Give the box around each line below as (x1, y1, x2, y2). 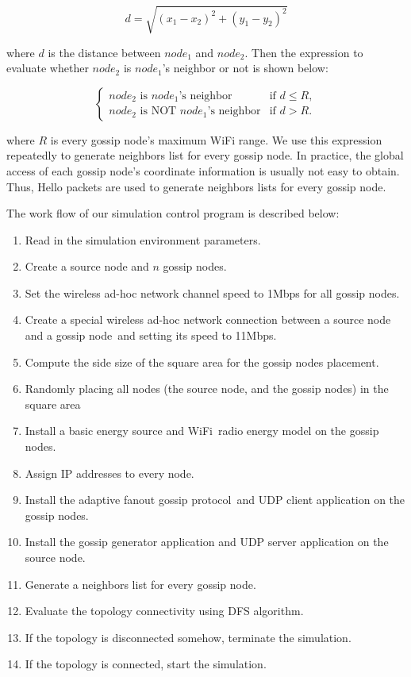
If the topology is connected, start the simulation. (25, 656, 267, 672)
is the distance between (48, 44, 161, 60)
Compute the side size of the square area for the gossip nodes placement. (25, 353, 379, 370)
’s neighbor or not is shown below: (162, 60, 328, 76)
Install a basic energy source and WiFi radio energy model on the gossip (25, 422, 379, 439)
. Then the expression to (244, 44, 363, 60)
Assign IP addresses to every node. (25, 464, 194, 481)
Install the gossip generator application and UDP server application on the (25, 533, 389, 550)
